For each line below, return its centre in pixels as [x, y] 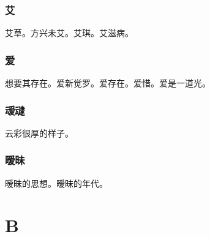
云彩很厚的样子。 [39, 133]
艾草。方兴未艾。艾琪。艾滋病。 [69, 33]
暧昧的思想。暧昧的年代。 [56, 183]
